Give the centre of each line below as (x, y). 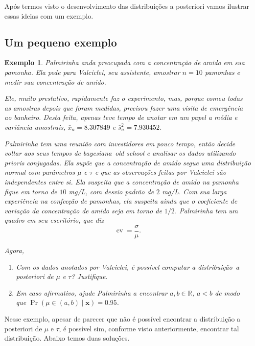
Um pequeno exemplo (61, 42)
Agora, (14, 250)
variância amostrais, (35, 127)
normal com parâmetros (40, 172)
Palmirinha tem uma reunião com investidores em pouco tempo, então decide (120, 143)
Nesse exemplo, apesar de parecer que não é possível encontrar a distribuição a (123, 318)
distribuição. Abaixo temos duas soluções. (67, 338)
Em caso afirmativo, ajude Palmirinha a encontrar (92, 292)
